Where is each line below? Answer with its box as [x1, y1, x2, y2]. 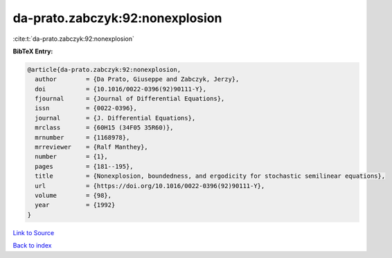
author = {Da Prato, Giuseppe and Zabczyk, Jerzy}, [35, 75, 240, 83]
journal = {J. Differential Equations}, [35, 114, 196, 122]
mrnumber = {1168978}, [35, 133, 130, 141]
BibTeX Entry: [12, 47, 53, 55]
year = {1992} [35, 201, 116, 209]
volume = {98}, [35, 192, 112, 199]
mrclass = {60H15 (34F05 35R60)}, [35, 124, 174, 131]
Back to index [12, 241, 52, 250]
